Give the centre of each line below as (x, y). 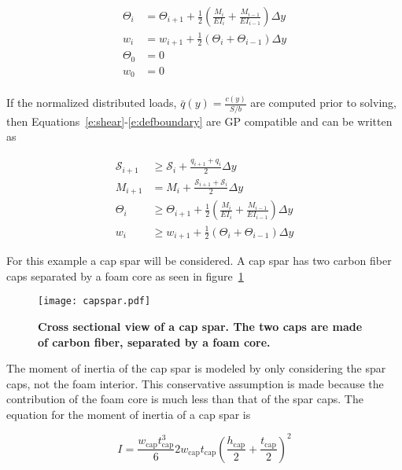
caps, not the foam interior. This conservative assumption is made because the (195, 383)
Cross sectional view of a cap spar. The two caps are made (200, 326)
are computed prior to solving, (323, 103)
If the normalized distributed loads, (92, 103)
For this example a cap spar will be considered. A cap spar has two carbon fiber (199, 261)
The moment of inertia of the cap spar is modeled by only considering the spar (196, 368)
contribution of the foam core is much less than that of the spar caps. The (185, 399)
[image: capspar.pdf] (94, 301)
